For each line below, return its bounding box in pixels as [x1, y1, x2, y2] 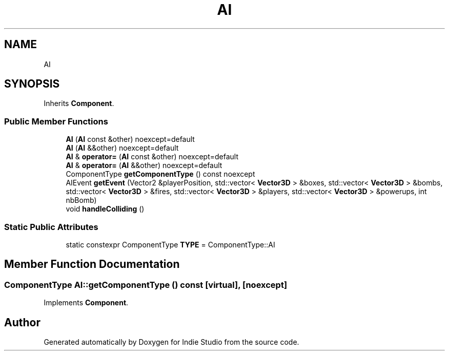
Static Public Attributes [4, 221, 98, 232]
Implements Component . [44, 298, 129, 307]
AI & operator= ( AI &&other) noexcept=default [66, 161, 222, 170]
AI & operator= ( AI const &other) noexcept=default [66, 152, 238, 161]
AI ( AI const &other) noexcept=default [66, 135, 195, 144]
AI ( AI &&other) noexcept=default [66, 143, 179, 153]
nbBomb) [66, 196, 97, 205]
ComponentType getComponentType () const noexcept [66, 170, 255, 179]
